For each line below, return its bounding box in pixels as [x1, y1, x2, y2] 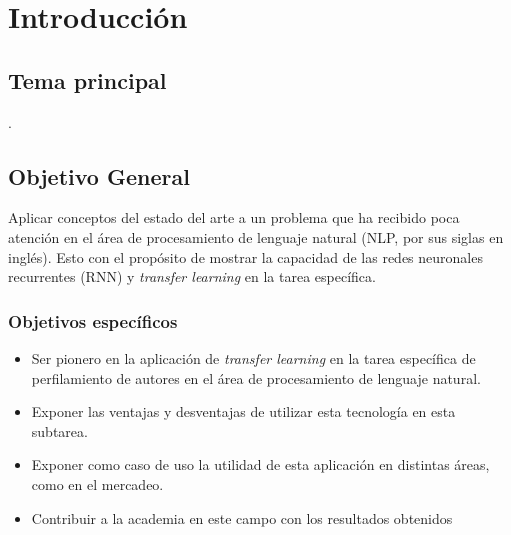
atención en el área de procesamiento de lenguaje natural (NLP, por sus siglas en [8, 226, 504, 247]
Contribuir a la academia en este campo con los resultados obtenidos [31, 507, 453, 528]
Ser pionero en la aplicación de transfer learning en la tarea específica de [31, 347, 476, 368]
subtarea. [31, 420, 88, 441]
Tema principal [8, 64, 167, 95]
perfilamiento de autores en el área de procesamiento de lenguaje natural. [31, 367, 481, 388]
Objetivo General [8, 160, 190, 191]
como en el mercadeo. [31, 473, 164, 494]
